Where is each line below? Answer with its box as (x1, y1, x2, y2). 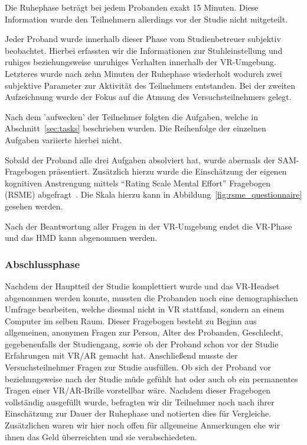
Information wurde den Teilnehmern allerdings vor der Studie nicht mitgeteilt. (5, 12, 288, 25)
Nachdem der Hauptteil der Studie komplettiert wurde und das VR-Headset (5, 279, 280, 292)
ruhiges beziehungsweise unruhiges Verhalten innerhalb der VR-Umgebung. (5, 56, 277, 68)
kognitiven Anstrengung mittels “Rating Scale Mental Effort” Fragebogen (5, 176, 271, 189)
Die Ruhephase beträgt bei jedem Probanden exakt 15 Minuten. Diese (5, 1, 259, 13)
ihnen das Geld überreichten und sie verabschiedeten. (5, 430, 197, 443)
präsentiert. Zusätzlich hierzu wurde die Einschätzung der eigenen (48, 165, 287, 178)
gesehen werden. (5, 199, 63, 212)
